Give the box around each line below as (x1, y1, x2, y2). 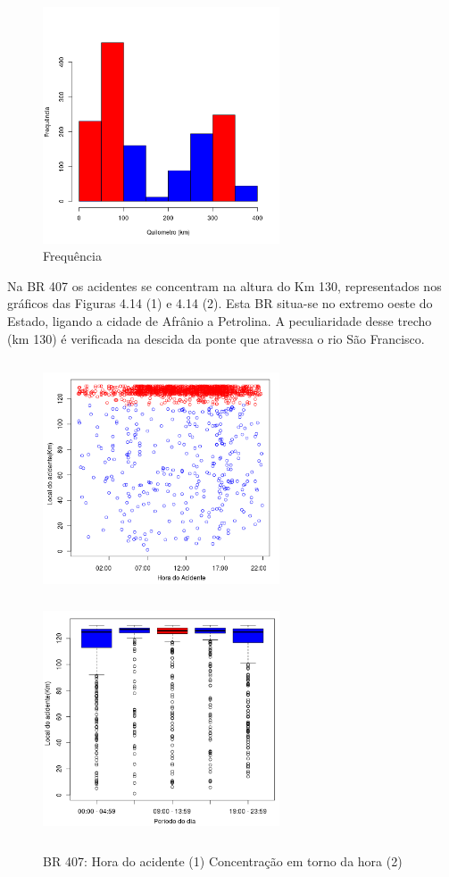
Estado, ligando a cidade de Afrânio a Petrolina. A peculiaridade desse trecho (7, 311, 432, 330)
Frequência (43, 246, 102, 265)
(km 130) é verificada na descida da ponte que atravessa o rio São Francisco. (7, 329, 425, 347)
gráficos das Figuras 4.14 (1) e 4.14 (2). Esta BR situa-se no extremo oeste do (7, 294, 433, 313)
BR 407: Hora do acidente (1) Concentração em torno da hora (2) (43, 852, 403, 871)
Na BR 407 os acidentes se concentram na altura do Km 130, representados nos (7, 276, 442, 295)
